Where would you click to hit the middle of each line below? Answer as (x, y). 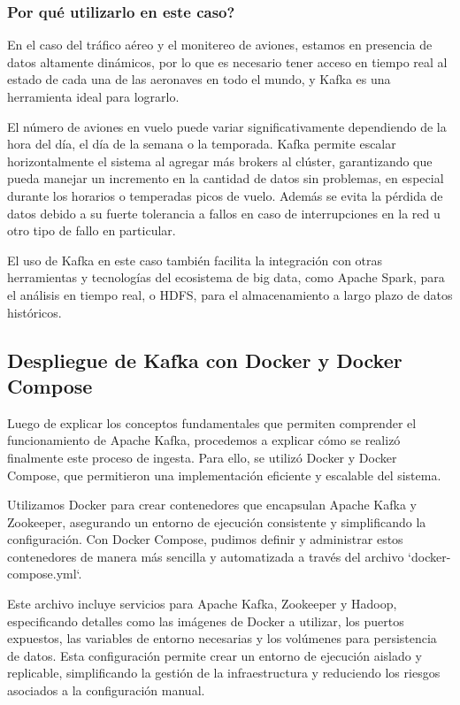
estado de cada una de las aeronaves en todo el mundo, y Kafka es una (199, 79)
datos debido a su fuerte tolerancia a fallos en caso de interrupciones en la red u (224, 213)
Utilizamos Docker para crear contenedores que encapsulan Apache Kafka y (212, 505)
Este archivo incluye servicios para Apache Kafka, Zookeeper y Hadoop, (202, 604)
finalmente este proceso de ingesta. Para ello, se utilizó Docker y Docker (202, 457)
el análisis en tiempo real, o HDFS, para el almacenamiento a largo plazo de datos (230, 294)
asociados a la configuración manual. (106, 690)
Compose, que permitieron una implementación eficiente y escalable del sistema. (224, 475)
